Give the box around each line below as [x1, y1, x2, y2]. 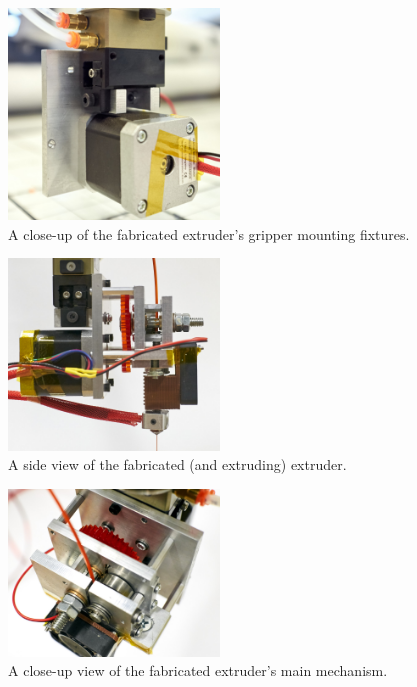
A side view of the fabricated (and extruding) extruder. [8, 454, 347, 475]
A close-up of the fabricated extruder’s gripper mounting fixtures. [8, 223, 410, 244]
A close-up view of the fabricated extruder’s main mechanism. [8, 660, 388, 681]
